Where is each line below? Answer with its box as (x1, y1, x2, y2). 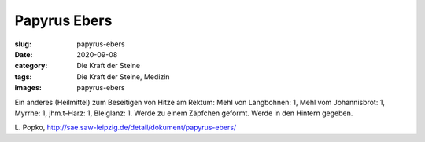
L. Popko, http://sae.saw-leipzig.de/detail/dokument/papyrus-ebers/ (14, 122, 237, 133)
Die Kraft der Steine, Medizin (76, 71, 170, 82)
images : (14, 83, 42, 93)
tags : (14, 71, 32, 82)
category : (14, 61, 48, 71)
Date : (14, 49, 33, 59)
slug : (14, 39, 31, 49)
